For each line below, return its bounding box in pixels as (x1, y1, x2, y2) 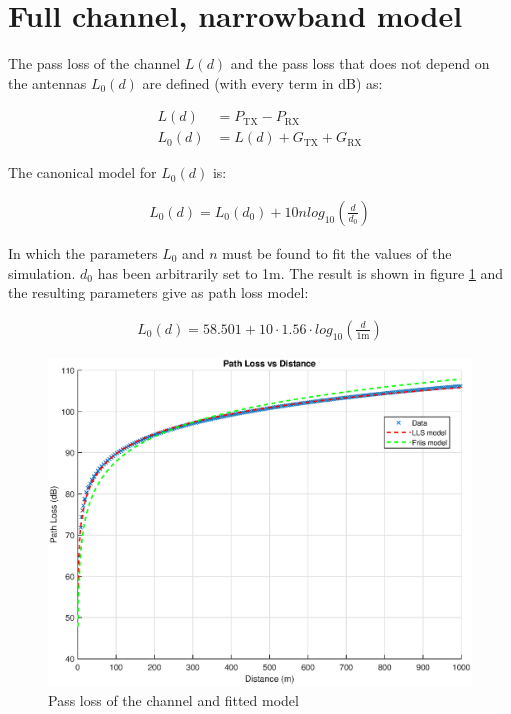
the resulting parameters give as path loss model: (8, 282, 309, 303)
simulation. (8, 262, 76, 283)
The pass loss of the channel (8, 53, 181, 74)
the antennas (8, 72, 87, 93)
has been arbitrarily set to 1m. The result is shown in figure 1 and (97, 262, 504, 283)
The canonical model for (8, 162, 157, 183)
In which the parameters (8, 243, 158, 263)
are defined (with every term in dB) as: (142, 72, 383, 93)
